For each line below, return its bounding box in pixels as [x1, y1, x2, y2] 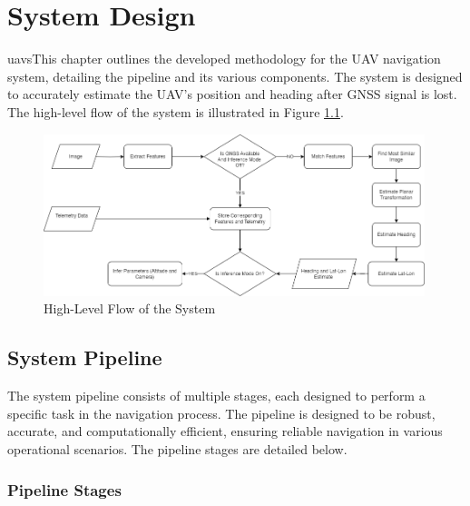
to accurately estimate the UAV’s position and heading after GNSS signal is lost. [7, 84, 457, 104]
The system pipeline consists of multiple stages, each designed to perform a [7, 386, 426, 405]
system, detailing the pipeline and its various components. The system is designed [7, 66, 463, 85]
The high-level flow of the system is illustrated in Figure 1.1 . [7, 102, 344, 121]
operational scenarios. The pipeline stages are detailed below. [7, 439, 348, 458]
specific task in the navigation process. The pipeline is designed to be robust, [7, 403, 436, 422]
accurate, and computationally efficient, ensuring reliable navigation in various [7, 422, 443, 441]
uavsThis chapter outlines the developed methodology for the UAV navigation [7, 49, 441, 68]
